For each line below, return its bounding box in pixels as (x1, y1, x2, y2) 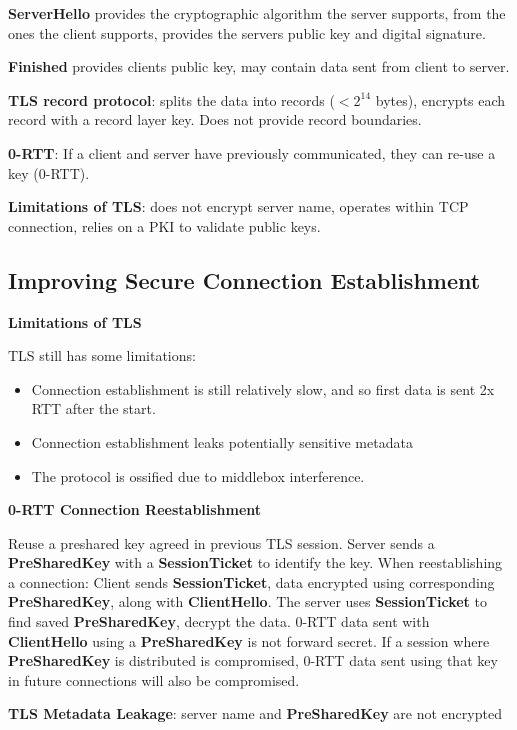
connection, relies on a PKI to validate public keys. (8, 215, 321, 236)
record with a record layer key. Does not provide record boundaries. (8, 109, 422, 130)
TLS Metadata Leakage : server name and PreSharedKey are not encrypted (8, 703, 502, 724)
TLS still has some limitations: (8, 345, 196, 366)
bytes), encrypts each (375, 89, 506, 110)
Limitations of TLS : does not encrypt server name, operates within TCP (8, 196, 469, 217)
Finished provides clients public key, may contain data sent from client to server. (8, 56, 510, 77)
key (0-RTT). (8, 162, 90, 183)
